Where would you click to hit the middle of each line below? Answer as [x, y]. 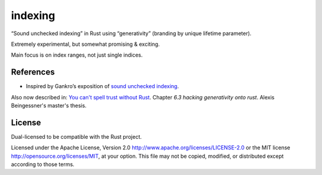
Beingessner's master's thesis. [49, 106]
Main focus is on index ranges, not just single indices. [77, 55]
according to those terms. [43, 164]
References [33, 72]
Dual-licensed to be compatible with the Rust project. [77, 136]
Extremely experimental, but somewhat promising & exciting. [86, 44]
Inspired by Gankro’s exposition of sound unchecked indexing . [102, 86]
